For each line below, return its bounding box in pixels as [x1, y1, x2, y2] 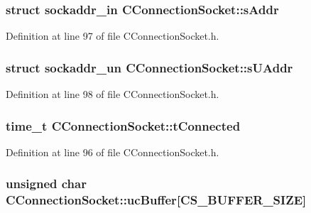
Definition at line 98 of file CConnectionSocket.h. [6, 87, 219, 102]
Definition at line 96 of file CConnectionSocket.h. [6, 144, 219, 159]
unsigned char [6, 175, 87, 192]
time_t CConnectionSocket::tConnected [6, 116, 241, 134]
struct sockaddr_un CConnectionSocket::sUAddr [6, 58, 293, 76]
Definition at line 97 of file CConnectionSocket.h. [6, 28, 219, 43]
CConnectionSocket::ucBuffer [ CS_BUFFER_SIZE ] [6, 191, 307, 209]
